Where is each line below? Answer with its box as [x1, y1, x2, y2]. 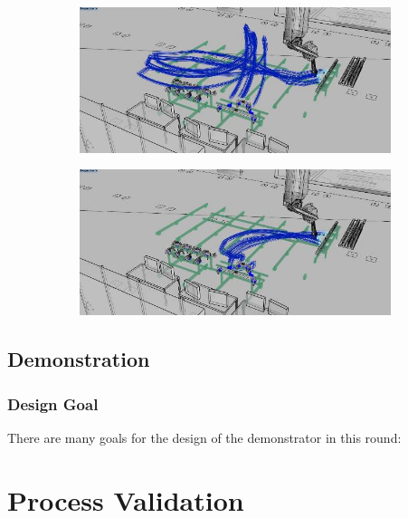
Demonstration [7, 345, 150, 373]
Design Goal [7, 392, 99, 415]
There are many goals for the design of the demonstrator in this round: [7, 427, 402, 446]
